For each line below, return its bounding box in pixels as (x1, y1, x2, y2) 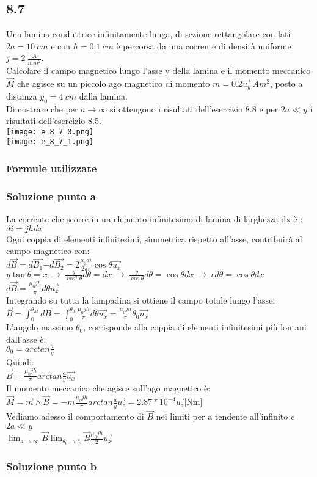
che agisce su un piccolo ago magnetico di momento (17, 77, 210, 90)
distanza (6, 89, 37, 102)
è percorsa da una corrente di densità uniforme (116, 39, 291, 52)
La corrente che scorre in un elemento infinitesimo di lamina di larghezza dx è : (6, 213, 303, 225)
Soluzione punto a (6, 188, 96, 203)
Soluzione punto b (6, 458, 97, 473)
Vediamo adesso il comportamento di (6, 410, 144, 423)
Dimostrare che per (6, 102, 78, 115)
